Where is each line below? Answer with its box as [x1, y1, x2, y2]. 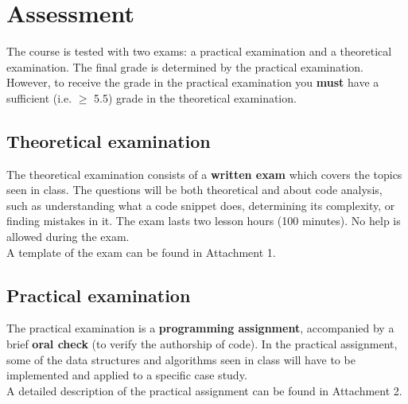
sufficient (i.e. [6, 89, 72, 106]
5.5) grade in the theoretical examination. [94, 89, 297, 106]
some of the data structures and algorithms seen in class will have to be [6, 351, 356, 367]
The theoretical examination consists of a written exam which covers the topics [6, 165, 402, 182]
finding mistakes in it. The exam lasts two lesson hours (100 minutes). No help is [6, 212, 401, 229]
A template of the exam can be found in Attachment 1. [6, 243, 276, 260]
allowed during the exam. [6, 228, 130, 245]
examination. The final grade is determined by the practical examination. [6, 58, 363, 75]
